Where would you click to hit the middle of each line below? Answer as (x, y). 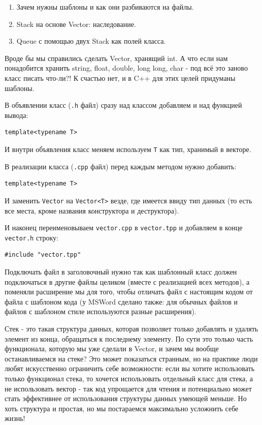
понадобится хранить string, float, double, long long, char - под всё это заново (126, 68)
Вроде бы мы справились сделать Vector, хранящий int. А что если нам (116, 58)
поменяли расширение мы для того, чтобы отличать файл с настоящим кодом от (129, 292)
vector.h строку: (31, 237)
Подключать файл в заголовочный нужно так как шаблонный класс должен (121, 272)
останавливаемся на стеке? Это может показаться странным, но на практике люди (131, 358)
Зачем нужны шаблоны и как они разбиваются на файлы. (105, 7)
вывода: (17, 115)
